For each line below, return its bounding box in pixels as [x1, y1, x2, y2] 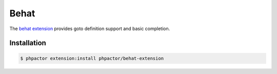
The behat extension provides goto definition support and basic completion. [9, 26, 170, 32]
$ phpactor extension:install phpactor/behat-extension [20, 55, 164, 61]
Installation [9, 39, 46, 47]
